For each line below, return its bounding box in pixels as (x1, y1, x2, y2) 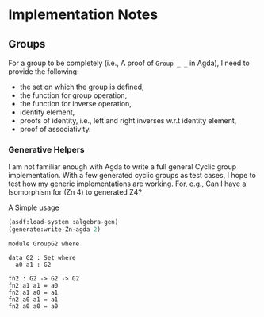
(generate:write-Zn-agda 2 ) (8, 226, 101, 234)
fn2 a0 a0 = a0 (8, 303, 59, 311)
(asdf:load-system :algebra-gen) (8, 218, 119, 226)
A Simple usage (8, 203, 59, 212)
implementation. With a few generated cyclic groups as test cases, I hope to (8, 171, 256, 180)
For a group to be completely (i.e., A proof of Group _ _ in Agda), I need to (8, 58, 250, 68)
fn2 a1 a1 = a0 (8, 282, 59, 290)
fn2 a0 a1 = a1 (8, 296, 59, 303)
